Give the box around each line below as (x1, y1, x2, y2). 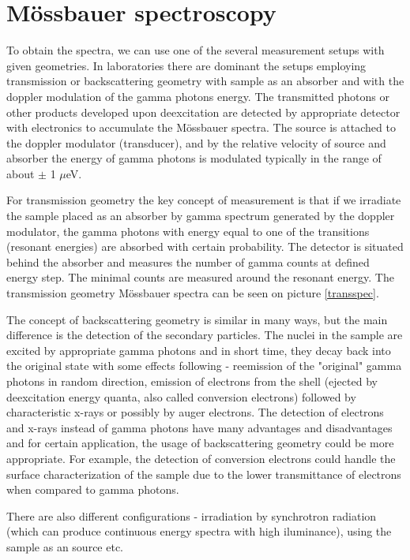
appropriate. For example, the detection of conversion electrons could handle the (6, 450, 396, 466)
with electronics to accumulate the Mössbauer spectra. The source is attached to (6, 119, 396, 136)
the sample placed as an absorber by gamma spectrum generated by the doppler (6, 207, 395, 224)
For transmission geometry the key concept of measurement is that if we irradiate (6, 192, 401, 208)
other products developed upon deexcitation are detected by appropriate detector (6, 103, 401, 120)
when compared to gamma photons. (6, 481, 179, 498)
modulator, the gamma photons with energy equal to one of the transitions (6, 222, 370, 239)
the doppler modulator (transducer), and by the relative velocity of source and (6, 134, 386, 151)
